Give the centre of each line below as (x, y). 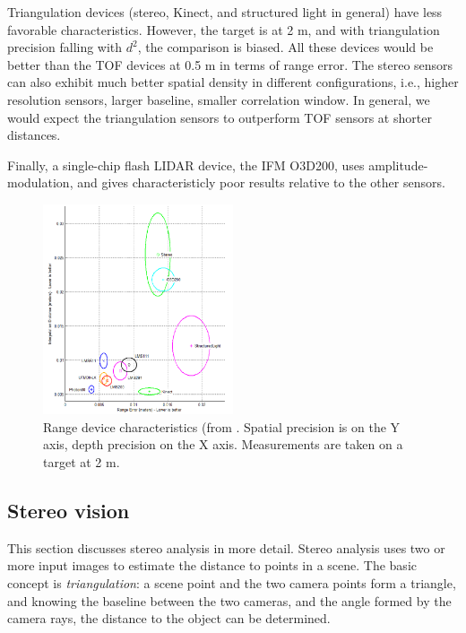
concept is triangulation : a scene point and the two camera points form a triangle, (232, 583)
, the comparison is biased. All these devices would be (285, 47)
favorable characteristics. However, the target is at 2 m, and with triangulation (224, 29)
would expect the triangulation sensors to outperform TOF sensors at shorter (220, 117)
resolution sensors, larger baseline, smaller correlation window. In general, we (219, 99)
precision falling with (65, 47)
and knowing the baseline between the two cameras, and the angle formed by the (229, 600)
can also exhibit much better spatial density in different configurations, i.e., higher (233, 82)
